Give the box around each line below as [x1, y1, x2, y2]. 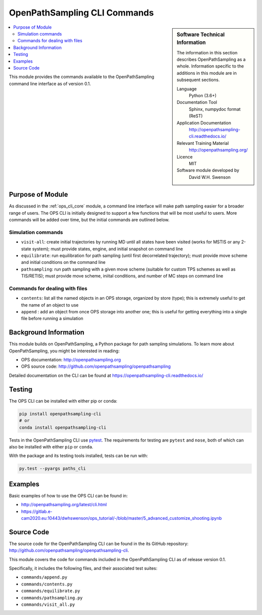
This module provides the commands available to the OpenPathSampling [9, 74, 155, 80]
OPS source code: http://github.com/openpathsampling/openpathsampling [21, 363, 171, 369]
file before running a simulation [21, 316, 83, 322]
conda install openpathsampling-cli [19, 425, 107, 430]
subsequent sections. [177, 77, 220, 83]
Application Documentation [177, 120, 231, 126]
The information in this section [177, 50, 238, 55]
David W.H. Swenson [189, 174, 231, 180]
